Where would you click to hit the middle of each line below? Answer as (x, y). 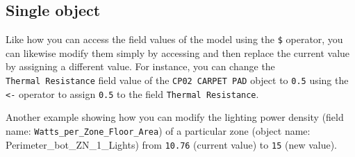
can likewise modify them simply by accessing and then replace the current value (178, 52)
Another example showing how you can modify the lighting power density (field (175, 117)
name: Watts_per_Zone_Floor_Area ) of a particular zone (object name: (158, 130)
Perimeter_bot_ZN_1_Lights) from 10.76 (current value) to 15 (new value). (172, 144)
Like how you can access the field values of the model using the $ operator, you (174, 39)
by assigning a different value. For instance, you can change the (140, 66)
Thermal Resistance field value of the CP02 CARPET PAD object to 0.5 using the (177, 80)
